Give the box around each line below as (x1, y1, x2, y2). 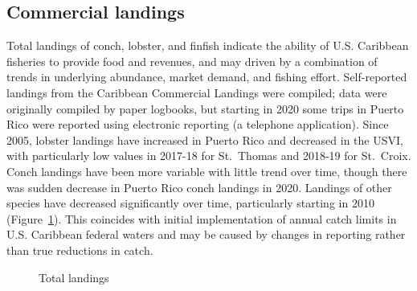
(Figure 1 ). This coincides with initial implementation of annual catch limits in (6, 210, 397, 227)
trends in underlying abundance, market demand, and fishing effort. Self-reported (6, 68, 407, 85)
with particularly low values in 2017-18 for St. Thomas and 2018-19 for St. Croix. (6, 147, 411, 164)
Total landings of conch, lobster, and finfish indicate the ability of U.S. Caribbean (6, 37, 409, 54)
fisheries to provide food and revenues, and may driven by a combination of (6, 52, 378, 69)
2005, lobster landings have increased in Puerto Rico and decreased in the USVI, (6, 131, 403, 148)
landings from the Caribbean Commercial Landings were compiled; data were (6, 84, 387, 100)
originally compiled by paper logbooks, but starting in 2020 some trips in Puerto (6, 100, 404, 117)
